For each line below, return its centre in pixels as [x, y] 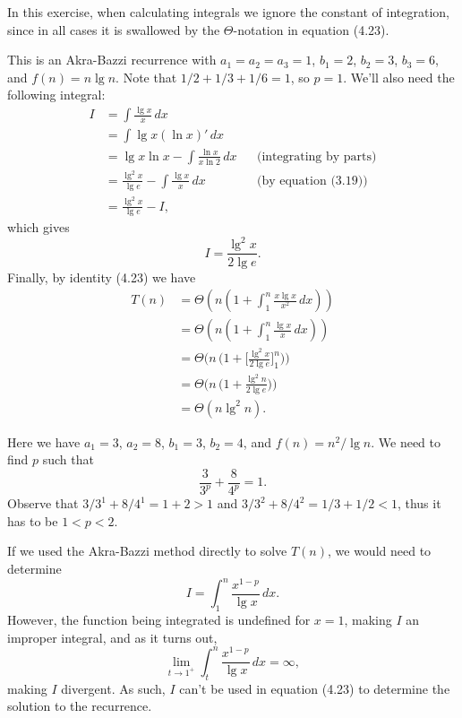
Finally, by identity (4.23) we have [102, 277]
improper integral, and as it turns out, [112, 637]
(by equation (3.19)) [312, 181]
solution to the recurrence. [80, 706]
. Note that [146, 77]
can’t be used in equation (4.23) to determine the [315, 688]
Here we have [44, 441]
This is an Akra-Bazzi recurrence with [112, 60]
